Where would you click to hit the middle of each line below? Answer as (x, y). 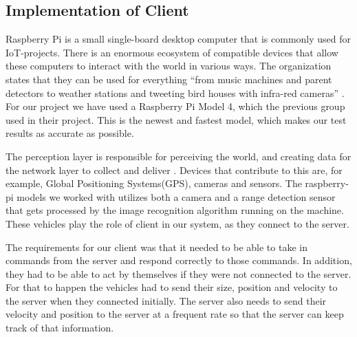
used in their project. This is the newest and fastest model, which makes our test (176, 119)
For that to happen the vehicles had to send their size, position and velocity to (172, 287)
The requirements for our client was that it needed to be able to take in (156, 247)
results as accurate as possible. (70, 133)
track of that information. (60, 328)
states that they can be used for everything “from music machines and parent (169, 79)
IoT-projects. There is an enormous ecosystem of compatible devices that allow (172, 52)
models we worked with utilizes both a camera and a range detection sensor (176, 196)
